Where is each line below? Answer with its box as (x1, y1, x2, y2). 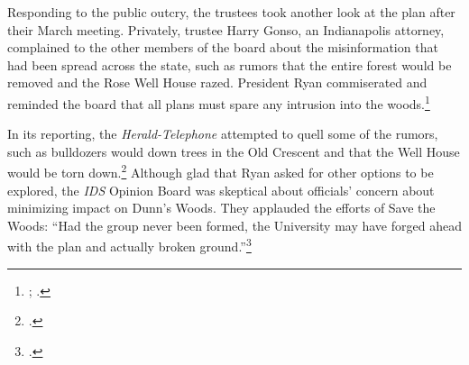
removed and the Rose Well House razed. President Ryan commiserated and (7, 73, 428, 92)
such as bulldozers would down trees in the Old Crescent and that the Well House (7, 141, 460, 160)
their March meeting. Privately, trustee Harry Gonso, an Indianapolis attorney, (7, 20, 445, 39)
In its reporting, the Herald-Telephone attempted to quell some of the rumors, (7, 124, 438, 143)
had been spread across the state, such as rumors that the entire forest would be (7, 55, 452, 74)
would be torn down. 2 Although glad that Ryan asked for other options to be (7, 160, 434, 182)
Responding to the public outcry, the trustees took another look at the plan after (7, 3, 455, 21)
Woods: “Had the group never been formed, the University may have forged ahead (7, 215, 462, 234)
